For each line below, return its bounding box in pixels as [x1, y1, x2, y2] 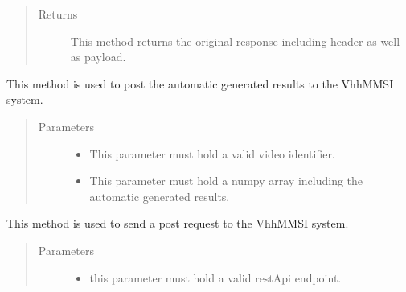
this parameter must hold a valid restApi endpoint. [89, 269, 342, 286]
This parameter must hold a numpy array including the [89, 172, 363, 189]
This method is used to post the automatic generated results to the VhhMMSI [6, 75, 394, 92]
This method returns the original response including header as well [70, 32, 400, 49]
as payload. [70, 48, 126, 65]
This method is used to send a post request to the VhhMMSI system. [6, 215, 349, 232]
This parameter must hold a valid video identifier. [89, 145, 335, 162]
